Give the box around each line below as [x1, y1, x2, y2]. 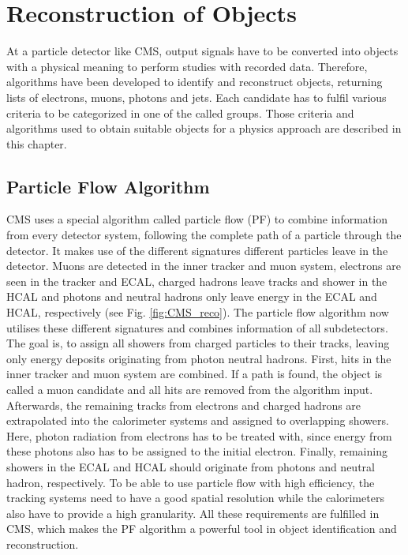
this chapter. [6, 135, 67, 152]
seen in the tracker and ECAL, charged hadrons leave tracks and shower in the [6, 272, 387, 289]
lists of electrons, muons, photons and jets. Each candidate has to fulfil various [6, 88, 387, 105]
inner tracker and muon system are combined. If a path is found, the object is [6, 366, 383, 382]
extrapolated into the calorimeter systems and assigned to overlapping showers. [6, 412, 389, 429]
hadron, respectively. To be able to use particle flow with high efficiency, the [6, 474, 375, 490]
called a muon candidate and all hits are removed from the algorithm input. [6, 381, 373, 398]
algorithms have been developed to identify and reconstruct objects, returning [6, 73, 383, 90]
